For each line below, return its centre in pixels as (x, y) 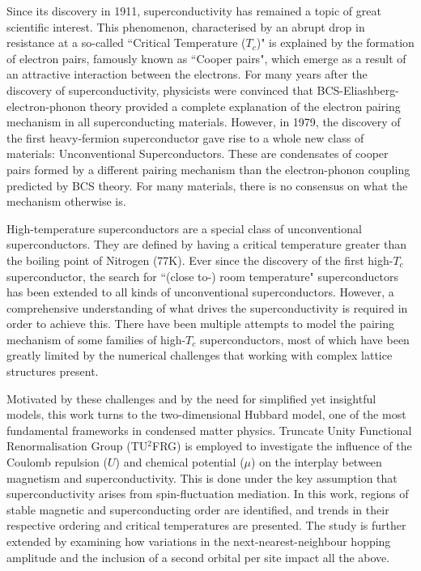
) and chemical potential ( (180, 462)
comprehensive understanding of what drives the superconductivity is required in (207, 307)
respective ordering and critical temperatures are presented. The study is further (206, 525)
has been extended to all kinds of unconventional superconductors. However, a (200, 292)
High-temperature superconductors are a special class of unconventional (184, 228)
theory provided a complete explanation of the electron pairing (245, 106)
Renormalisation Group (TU (77, 446)
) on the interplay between (317, 462)
